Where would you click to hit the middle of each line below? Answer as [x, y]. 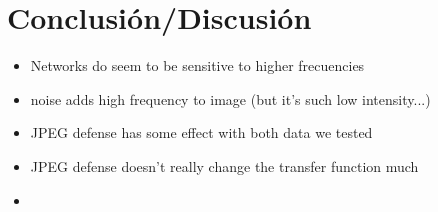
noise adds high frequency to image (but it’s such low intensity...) [230, 98]
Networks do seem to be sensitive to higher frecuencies [197, 65]
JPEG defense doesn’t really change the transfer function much [224, 165]
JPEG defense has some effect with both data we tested [201, 132]
